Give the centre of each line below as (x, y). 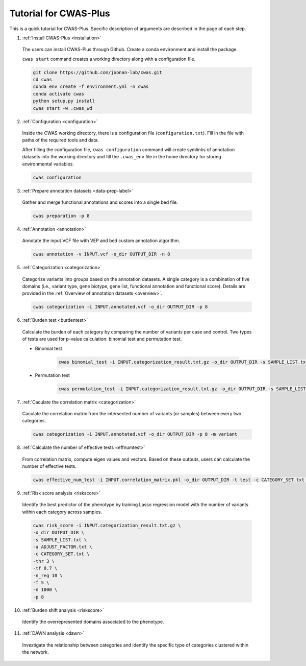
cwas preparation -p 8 (61, 216)
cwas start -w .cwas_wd (63, 108)
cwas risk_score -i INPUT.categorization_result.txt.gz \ (107, 525)
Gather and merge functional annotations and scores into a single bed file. (100, 202)
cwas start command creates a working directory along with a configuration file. (109, 59)
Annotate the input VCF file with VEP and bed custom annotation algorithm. (101, 241)
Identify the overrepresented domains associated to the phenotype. (93, 622)
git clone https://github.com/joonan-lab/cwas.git (98, 72)
